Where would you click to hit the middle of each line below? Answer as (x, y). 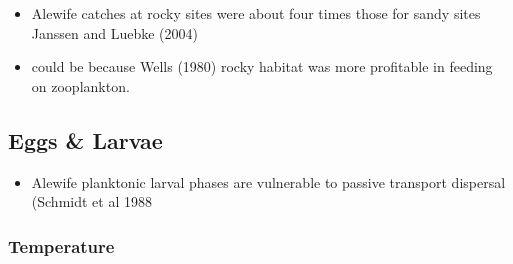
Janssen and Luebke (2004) (115, 32)
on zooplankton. (80, 85)
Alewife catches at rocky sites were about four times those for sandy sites (256, 13)
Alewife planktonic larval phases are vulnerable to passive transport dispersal (268, 181)
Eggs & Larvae (85, 139)
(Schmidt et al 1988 (91, 201)
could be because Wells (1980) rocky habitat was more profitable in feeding (262, 66)
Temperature (61, 245)
